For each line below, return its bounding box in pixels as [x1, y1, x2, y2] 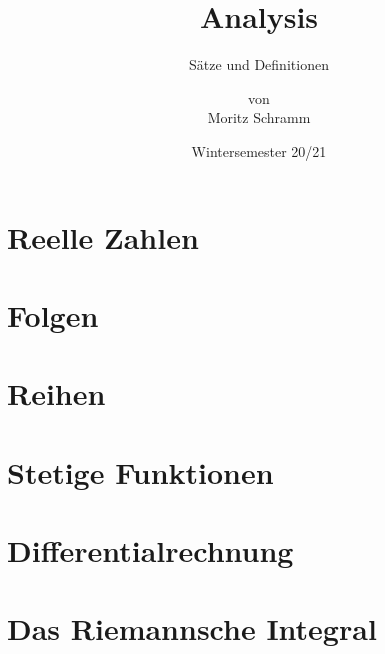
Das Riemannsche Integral [7, 608, 377, 649]
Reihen [7, 373, 106, 414]
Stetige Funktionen [7, 451, 274, 492]
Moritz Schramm [207, 107, 311, 128]
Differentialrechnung [7, 530, 294, 570]
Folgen [7, 294, 99, 335]
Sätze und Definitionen [189, 54, 329, 75]
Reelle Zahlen [7, 216, 199, 257]
